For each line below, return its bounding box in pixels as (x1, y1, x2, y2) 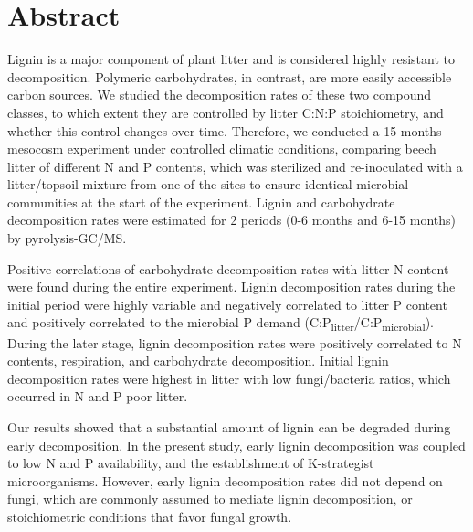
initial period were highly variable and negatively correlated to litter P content (7, 294, 447, 314)
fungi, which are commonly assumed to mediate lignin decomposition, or (7, 489, 413, 508)
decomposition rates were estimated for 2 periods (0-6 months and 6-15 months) (7, 210, 456, 229)
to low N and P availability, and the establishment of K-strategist (7, 453, 374, 473)
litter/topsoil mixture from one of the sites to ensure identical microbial (7, 175, 409, 194)
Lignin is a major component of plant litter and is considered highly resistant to (7, 49, 455, 69)
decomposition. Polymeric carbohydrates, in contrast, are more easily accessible (7, 67, 452, 86)
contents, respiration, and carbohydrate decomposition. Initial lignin (7, 351, 389, 370)
